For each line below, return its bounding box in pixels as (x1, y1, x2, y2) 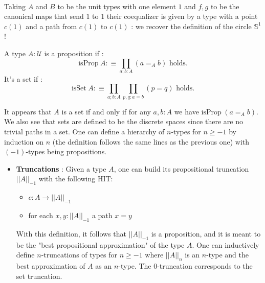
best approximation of (16, 260, 85, 271)
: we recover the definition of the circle (131, 20, 252, 31)
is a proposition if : (44, 48, 104, 58)
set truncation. (16, 270, 62, 281)
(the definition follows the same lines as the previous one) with (52, 136, 250, 147)
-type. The (118, 260, 151, 271)
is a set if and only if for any (61, 106, 151, 116)
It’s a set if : (4, 73, 42, 84)
